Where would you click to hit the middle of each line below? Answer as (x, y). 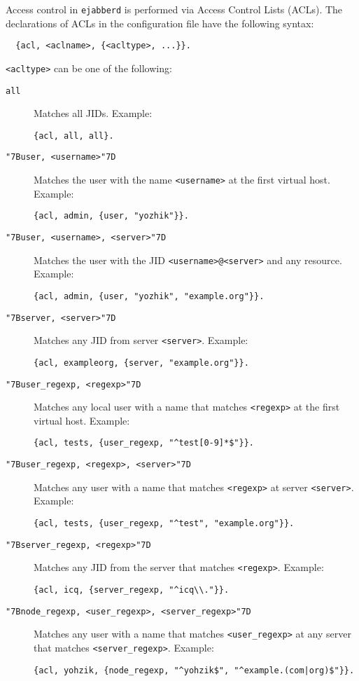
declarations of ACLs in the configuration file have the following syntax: (160, 23)
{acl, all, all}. (74, 136)
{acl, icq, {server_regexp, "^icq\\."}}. (132, 590)
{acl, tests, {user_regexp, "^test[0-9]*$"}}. (144, 443)
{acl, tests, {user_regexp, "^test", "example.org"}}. (164, 524)
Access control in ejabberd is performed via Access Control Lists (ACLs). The (174, 9)
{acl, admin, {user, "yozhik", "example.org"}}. (149, 296)
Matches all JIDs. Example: (93, 113)
